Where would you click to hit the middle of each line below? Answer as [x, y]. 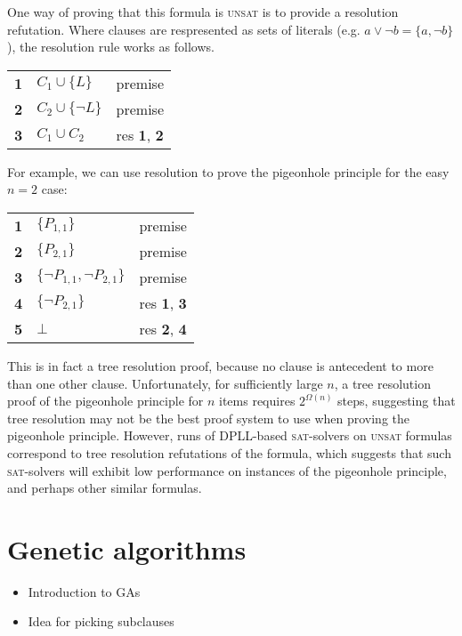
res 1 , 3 [163, 302]
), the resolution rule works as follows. [111, 47]
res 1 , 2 [140, 134]
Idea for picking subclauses [101, 621]
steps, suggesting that [397, 401]
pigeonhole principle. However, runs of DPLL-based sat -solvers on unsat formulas [230, 435]
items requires [257, 401]
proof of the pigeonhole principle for [105, 401]
